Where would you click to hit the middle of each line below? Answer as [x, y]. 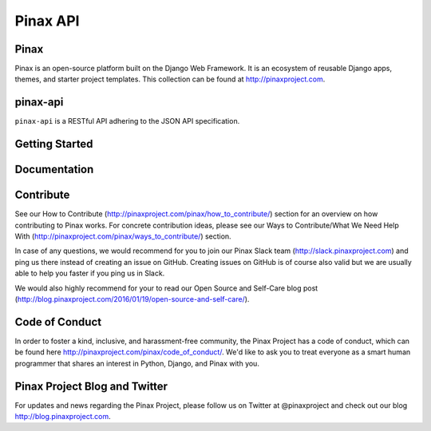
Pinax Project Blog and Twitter [91, 386]
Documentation [54, 170]
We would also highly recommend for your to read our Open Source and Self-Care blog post [166, 288]
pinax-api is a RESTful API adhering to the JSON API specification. [127, 121]
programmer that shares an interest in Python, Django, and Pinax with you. [137, 363]
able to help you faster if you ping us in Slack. [90, 273]
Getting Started [54, 144]
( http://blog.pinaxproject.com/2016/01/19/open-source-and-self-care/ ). [132, 299]
